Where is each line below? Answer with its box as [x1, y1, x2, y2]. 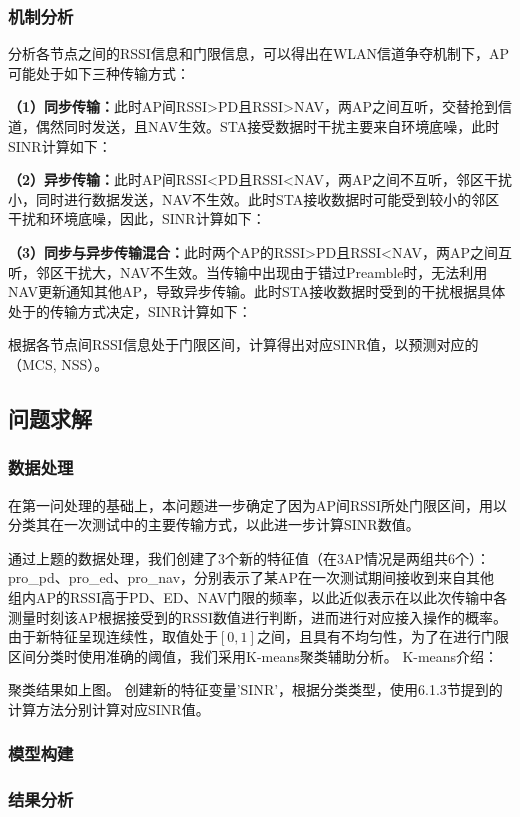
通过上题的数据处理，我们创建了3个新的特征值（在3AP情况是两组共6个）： [8, 547, 491, 568]
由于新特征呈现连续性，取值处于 [8, 626, 218, 647]
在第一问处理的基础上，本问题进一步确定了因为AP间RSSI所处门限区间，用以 [8, 494, 507, 515]
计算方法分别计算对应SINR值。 [8, 698, 210, 719]
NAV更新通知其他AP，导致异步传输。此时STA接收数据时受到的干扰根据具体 [8, 281, 506, 302]
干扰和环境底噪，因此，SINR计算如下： [8, 208, 266, 229]
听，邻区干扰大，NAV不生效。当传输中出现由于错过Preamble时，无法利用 [8, 261, 488, 282]
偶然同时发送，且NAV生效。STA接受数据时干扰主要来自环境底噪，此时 [35, 116, 500, 136]
